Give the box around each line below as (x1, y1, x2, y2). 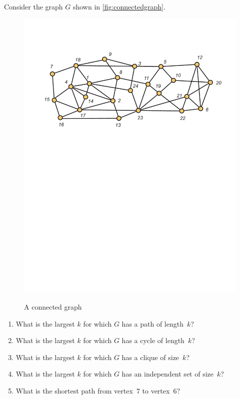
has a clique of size (121, 352, 179, 362)
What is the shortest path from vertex (15, 386, 133, 396)
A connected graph (24, 302, 82, 312)
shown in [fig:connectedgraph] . (72, 1, 165, 11)
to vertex (142, 386, 170, 396)
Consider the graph (4, 1, 63, 11)
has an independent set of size (121, 369, 214, 379)
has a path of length (121, 318, 183, 329)
